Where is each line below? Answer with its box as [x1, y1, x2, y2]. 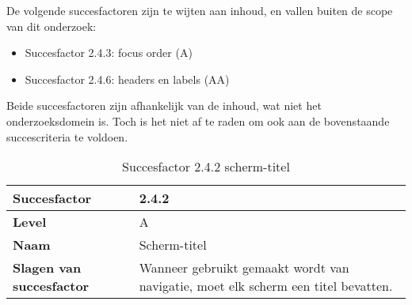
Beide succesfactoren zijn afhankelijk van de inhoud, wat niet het [6, 97, 322, 114]
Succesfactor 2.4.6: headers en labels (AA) [25, 70, 230, 87]
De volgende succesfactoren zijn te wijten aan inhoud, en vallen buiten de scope [6, 2, 393, 18]
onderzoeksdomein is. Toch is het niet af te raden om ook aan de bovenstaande [6, 112, 390, 129]
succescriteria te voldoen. [6, 128, 128, 145]
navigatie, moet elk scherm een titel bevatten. [139, 277, 393, 296]
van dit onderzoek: [6, 17, 97, 34]
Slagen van [13, 258, 82, 277]
